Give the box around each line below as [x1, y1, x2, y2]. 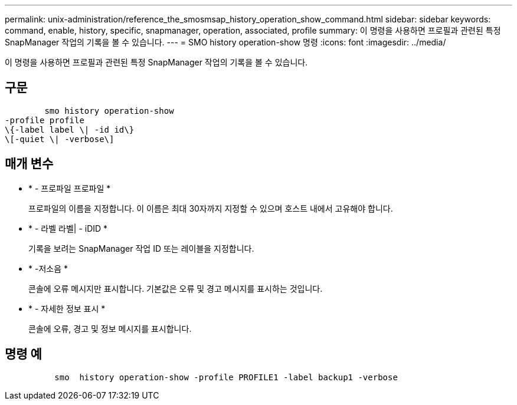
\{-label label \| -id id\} [5, 124, 135, 134]
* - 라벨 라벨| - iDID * [28, 223, 108, 233]
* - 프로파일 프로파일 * [28, 183, 111, 193]
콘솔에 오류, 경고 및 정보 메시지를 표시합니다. [28, 323, 192, 334]
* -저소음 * [28, 263, 68, 274]
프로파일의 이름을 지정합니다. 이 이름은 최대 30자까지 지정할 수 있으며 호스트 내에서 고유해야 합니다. [28, 203, 393, 213]
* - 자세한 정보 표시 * [28, 303, 106, 314]
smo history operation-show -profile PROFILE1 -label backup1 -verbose [54, 372, 398, 382]
